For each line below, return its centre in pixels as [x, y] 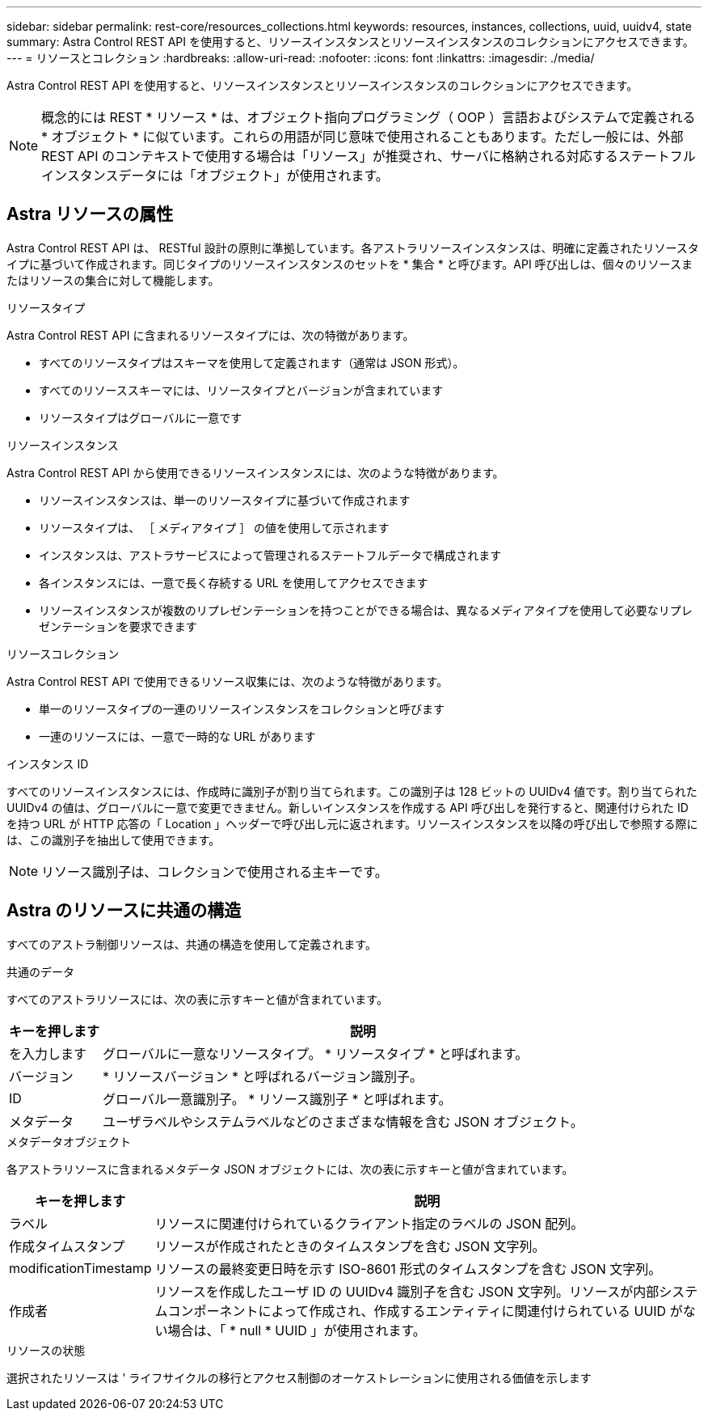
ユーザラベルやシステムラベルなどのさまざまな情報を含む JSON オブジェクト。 [343, 1121]
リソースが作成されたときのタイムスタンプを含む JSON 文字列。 [350, 1246]
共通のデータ [40, 971]
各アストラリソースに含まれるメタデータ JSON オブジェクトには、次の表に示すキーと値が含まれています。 [290, 1169]
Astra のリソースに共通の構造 [124, 911]
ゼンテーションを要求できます [118, 626]
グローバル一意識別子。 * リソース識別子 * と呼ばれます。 [277, 1099]
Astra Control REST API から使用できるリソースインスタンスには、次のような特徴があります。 [255, 472]
